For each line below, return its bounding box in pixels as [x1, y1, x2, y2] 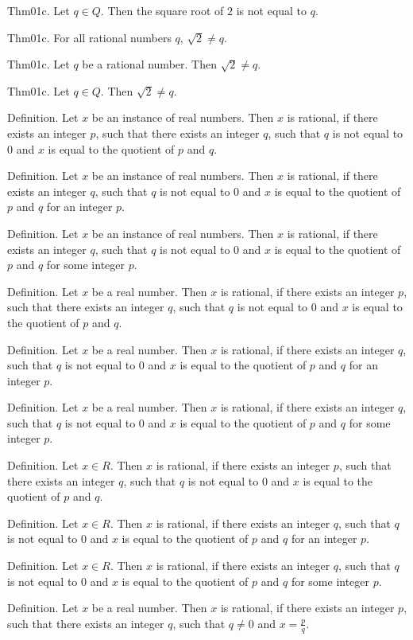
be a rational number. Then [82, 56, 217, 72]
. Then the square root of [100, 2, 224, 18]
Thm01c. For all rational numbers [7, 29, 172, 45]
